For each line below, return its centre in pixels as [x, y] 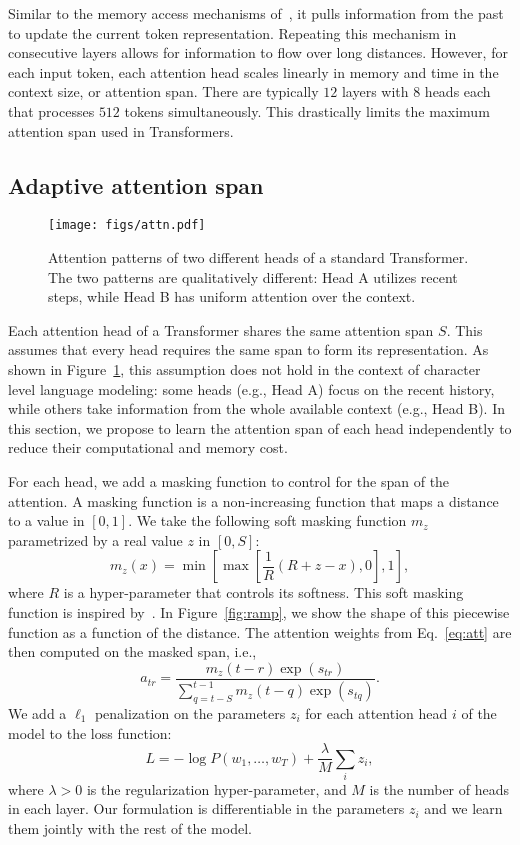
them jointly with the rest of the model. [130, 828]
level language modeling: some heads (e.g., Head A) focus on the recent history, [251, 388]
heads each [457, 91]
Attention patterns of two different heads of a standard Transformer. [258, 257]
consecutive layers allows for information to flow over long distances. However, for [258, 52]
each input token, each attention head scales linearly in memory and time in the [253, 71]
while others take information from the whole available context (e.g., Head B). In [256, 408]
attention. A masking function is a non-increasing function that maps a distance [253, 500]
